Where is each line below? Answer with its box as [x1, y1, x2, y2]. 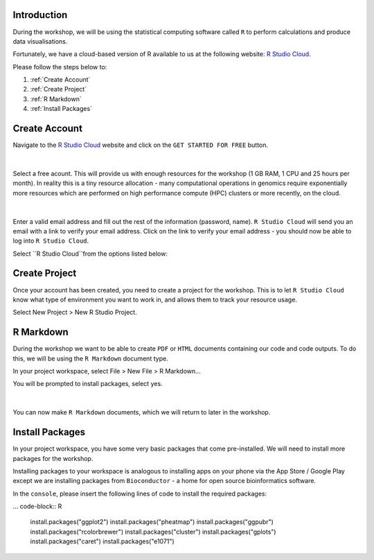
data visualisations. [12, 37, 68, 45]
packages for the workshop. [12, 454, 93, 462]
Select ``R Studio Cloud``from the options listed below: [12, 250, 168, 258]
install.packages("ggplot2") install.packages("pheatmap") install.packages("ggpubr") [30, 518, 274, 526]
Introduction [12, 9, 68, 21]
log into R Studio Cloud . [12, 236, 89, 245]
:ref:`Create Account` [30, 76, 91, 84]
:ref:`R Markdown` [30, 94, 82, 103]
